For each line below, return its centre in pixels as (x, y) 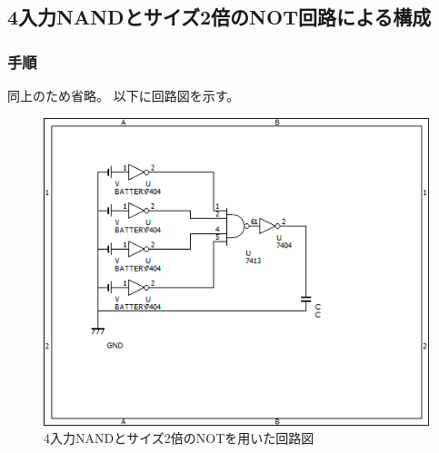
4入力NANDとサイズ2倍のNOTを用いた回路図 (179, 438)
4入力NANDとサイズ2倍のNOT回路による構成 (219, 17)
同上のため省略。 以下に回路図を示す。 (124, 95)
